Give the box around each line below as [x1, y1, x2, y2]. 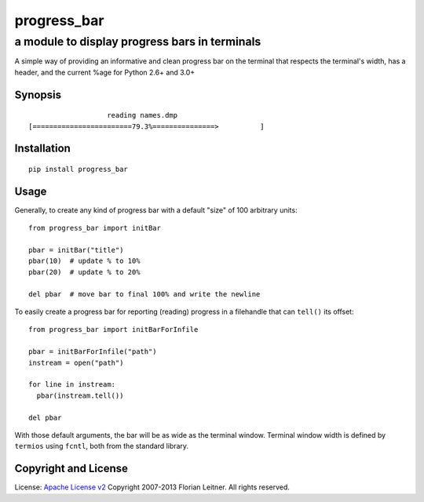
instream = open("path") [28, 358, 124, 367]
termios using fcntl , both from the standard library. [14, 442, 188, 451]
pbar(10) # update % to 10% [28, 256, 141, 266]
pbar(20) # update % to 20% [28, 267, 141, 276]
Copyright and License [14, 462, 129, 475]
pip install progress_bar [28, 165, 129, 173]
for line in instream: [28, 380, 116, 389]
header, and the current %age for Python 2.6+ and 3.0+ [14, 67, 196, 77]
